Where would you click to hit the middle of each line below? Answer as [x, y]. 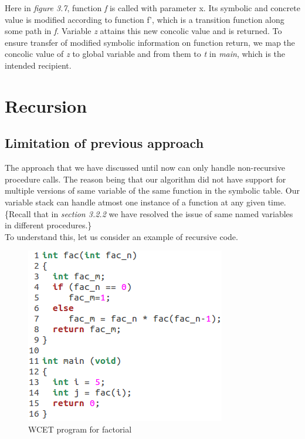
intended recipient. [38, 65]
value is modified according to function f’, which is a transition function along [145, 19]
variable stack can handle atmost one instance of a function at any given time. [145, 202]
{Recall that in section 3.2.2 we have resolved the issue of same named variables [149, 213]
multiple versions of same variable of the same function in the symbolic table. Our [152, 190]
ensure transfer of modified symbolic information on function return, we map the [150, 42]
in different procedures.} [48, 225]
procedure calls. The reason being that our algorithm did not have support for [145, 179]
